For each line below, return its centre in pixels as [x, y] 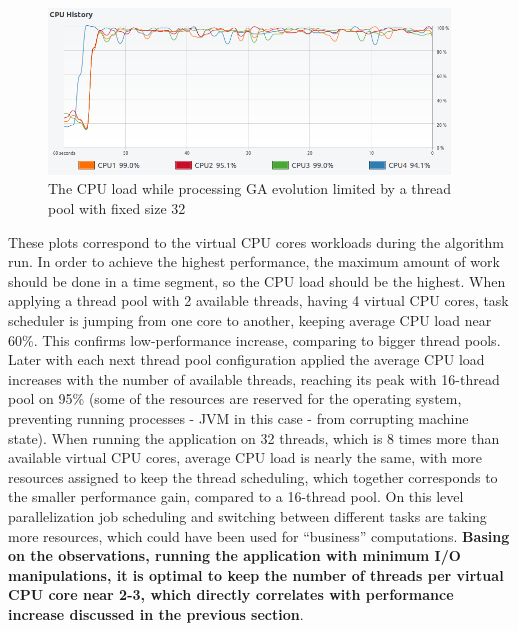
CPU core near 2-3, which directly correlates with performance [231, 594]
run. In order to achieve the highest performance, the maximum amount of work [254, 261]
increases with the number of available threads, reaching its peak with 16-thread [254, 378]
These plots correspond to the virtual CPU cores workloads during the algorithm [256, 241]
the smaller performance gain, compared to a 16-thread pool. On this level [236, 496]
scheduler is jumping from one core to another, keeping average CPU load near [250, 320]
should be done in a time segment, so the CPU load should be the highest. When [257, 280]
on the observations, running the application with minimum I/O [234, 555]
